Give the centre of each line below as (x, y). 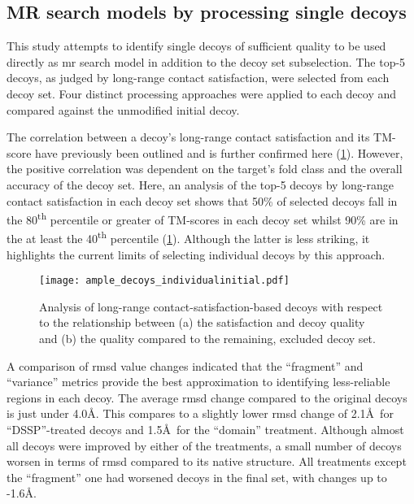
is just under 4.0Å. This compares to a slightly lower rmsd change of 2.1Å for (200, 413)
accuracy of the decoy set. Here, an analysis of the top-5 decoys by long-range (200, 184)
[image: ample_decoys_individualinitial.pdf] (164, 281)
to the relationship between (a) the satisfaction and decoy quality (202, 322)
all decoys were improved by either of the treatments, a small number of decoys (204, 445)
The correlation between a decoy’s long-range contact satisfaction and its (188, 137)
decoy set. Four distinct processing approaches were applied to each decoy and (202, 93)
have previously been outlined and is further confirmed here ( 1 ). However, (219, 152)
